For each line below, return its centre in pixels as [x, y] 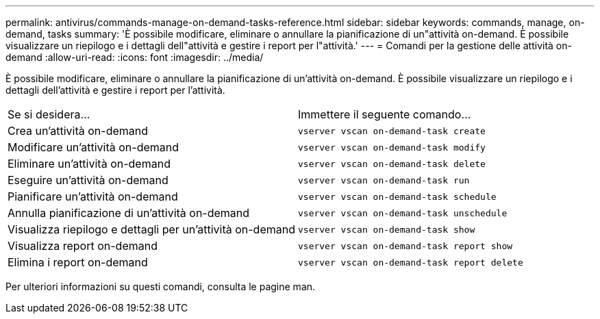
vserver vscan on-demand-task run [384, 180]
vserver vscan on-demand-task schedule [397, 196]
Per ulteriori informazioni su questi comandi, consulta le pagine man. [161, 286]
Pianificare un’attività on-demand [93, 196]
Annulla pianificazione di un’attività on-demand [129, 213]
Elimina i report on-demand [78, 262]
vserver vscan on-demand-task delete [391, 164]
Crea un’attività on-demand [78, 131]
